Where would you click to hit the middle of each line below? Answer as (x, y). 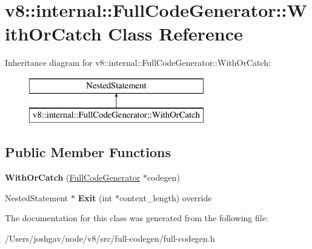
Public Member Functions (88, 152)
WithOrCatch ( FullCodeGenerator (73, 177)
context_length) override (165, 197)
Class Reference (175, 34)
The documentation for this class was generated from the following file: (137, 218)
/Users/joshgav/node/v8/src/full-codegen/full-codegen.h (110, 238)
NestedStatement (37, 197)
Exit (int (95, 197)
